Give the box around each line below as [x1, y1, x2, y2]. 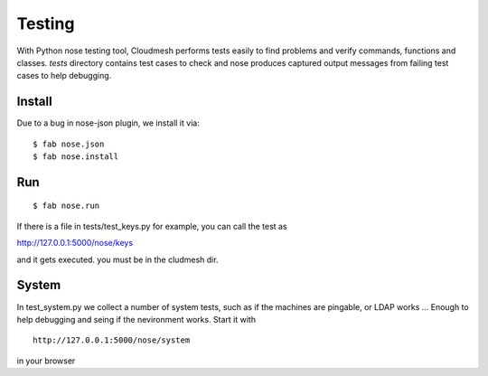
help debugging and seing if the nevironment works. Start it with [16, 314, 257, 324]
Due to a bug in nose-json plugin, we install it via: [16, 117, 201, 128]
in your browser [16, 355, 76, 366]
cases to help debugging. [16, 70, 112, 81]
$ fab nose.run [33, 201, 100, 211]
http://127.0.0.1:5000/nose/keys [16, 238, 134, 249]
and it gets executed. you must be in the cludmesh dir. [16, 254, 219, 265]
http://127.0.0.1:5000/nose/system [33, 335, 191, 345]
